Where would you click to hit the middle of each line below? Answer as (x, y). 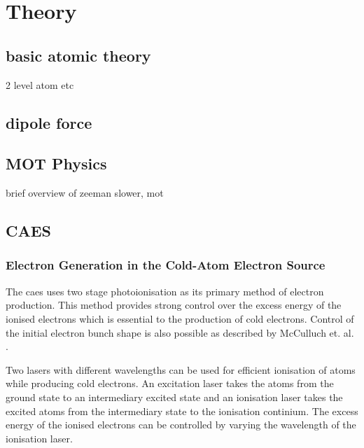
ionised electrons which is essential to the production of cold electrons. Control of (180, 318)
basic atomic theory (78, 55)
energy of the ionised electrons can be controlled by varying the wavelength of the (181, 425)
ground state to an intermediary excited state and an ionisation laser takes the (174, 397)
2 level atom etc (40, 84)
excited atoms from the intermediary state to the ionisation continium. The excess (182, 411)
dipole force (49, 122)
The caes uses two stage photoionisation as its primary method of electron (165, 291)
